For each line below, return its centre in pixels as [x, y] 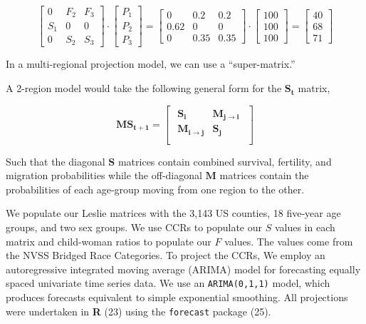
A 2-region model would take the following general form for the [144, 88]
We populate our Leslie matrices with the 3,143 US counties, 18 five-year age [173, 213]
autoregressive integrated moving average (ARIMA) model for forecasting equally [183, 269]
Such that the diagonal [56, 161]
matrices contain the [264, 175]
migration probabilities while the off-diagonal [104, 175]
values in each [305, 227]
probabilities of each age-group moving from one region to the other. [155, 189]
